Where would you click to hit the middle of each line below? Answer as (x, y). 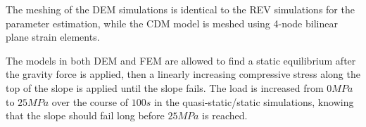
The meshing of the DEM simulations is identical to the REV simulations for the (180, 9)
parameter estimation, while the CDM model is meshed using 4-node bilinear (172, 23)
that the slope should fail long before (85, 115)
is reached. (225, 115)
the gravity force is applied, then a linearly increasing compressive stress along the (183, 74)
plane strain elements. (53, 37)
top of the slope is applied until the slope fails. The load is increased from (165, 87)
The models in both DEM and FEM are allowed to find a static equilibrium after (181, 60)
